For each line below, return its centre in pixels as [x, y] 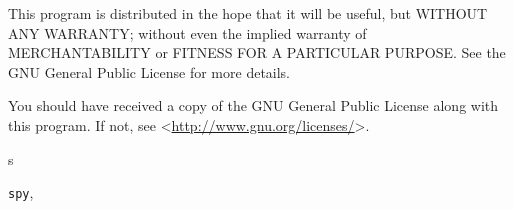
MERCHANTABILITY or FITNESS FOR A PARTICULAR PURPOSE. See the [257, 52]
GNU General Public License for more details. [149, 71]
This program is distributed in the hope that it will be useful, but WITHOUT [248, 13]
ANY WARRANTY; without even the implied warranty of [187, 32]
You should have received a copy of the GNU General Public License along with [253, 105]
